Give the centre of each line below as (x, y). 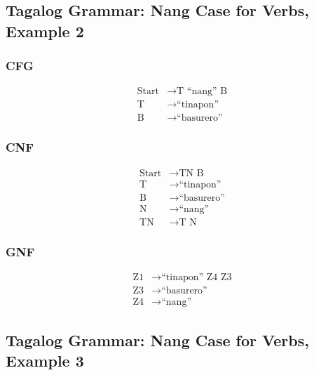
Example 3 (45, 360)
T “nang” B (202, 92)
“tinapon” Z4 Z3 (197, 278)
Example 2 (45, 31)
